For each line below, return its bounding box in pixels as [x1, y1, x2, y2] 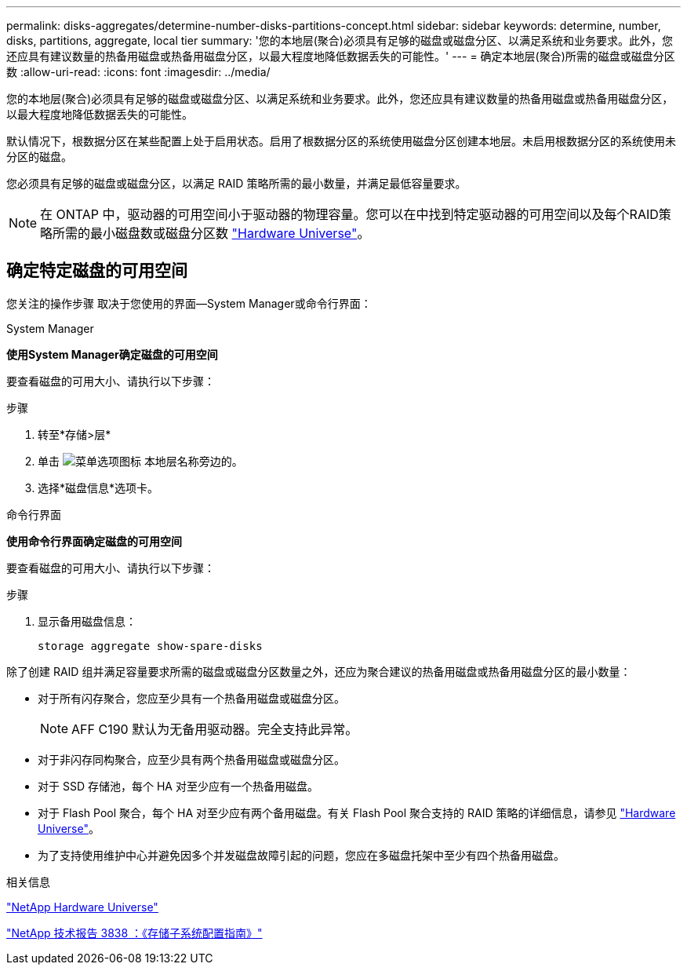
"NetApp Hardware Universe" [6, 900, 158, 914]
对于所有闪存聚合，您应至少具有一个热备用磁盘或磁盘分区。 [38, 691, 345, 705]
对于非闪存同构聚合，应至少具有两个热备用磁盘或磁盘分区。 [38, 752, 345, 766]
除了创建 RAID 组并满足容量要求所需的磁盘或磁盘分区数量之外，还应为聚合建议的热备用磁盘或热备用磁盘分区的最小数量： [6, 664, 631, 678]
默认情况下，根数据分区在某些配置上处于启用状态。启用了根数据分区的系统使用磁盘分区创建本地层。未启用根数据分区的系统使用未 [6, 134, 676, 148]
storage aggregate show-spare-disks [38, 639, 263, 652]
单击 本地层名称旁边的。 [38, 454, 243, 468]
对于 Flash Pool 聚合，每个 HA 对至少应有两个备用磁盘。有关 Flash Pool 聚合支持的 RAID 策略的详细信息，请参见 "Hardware [38, 805, 676, 820]
